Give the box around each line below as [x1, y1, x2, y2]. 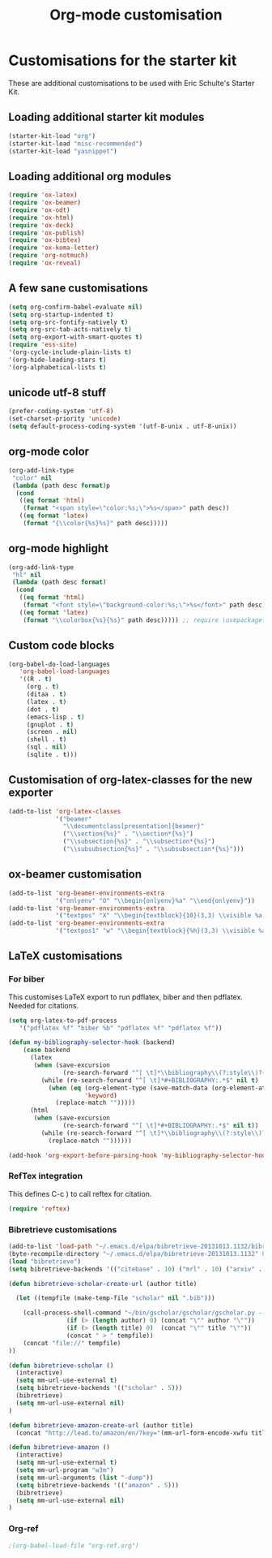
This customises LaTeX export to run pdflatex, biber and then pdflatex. [8, 992, 243, 1002]
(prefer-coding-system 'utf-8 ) [8, 408, 114, 416]
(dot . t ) [26, 705, 60, 714]
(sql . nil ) [26, 743, 67, 752]
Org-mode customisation [49, 6, 223, 24]
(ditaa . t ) [26, 690, 67, 698]
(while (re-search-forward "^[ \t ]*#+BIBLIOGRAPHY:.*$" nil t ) [40, 1076, 259, 1085]
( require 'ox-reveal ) [8, 259, 82, 267]
